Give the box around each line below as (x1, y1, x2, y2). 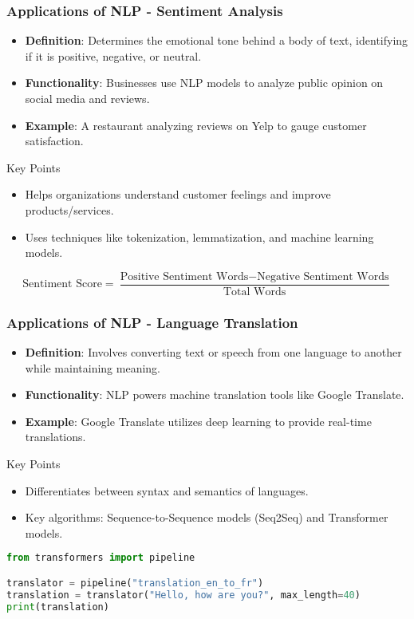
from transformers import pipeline (6, 552, 195, 564)
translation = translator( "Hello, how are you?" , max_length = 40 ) (6, 589, 361, 601)
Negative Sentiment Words (257, 270, 389, 282)
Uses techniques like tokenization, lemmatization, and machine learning (25, 228, 374, 245)
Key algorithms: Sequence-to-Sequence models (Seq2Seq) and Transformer (25, 509, 388, 526)
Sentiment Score (22, 278, 102, 290)
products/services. (25, 201, 114, 218)
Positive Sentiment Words (120, 270, 249, 282)
